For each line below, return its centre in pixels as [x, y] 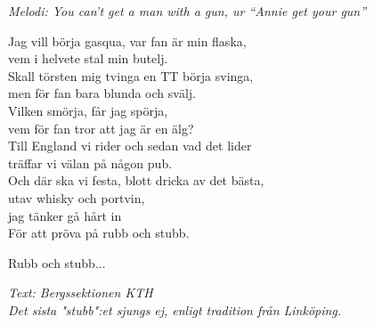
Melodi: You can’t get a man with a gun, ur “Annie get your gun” [187, 11]
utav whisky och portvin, [77, 197]
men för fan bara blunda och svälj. [102, 93]
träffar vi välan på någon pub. [90, 162]
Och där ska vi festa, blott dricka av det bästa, [136, 180]
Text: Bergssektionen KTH [81, 292]
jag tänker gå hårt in [65, 215]
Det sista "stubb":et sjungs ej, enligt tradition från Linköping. [175, 309]
